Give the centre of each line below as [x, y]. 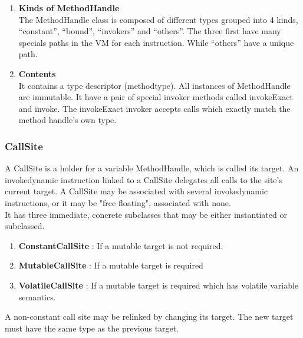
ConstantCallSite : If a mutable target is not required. [121, 245]
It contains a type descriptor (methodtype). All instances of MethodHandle [154, 85]
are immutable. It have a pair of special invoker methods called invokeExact [156, 97]
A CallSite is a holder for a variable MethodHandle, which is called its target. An [152, 168]
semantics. [37, 296]
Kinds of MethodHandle [69, 8]
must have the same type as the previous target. [92, 328]
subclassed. [25, 226]
